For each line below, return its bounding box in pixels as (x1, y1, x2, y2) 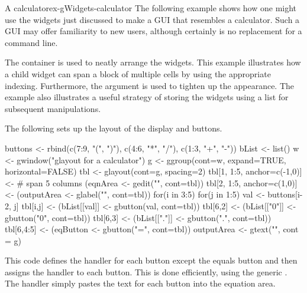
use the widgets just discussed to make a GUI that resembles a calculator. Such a (5, 13, 300, 25)
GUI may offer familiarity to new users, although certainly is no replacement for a (5, 25, 302, 37)
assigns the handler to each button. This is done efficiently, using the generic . (5, 265, 287, 278)
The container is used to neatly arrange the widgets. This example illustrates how (5, 56, 301, 68)
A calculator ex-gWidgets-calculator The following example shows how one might (5, 2, 297, 14)
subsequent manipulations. (5, 102, 101, 114)
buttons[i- (267, 188, 303, 200)
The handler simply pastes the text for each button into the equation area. (5, 277, 276, 289)
